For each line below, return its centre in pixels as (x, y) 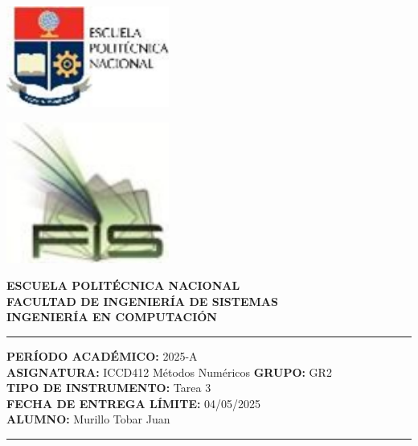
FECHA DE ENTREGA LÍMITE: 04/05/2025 (134, 403)
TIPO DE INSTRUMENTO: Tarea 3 (109, 388)
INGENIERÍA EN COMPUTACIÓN (112, 317)
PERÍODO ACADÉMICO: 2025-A (102, 355)
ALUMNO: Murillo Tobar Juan (88, 419)
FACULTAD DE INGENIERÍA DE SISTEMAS (142, 301)
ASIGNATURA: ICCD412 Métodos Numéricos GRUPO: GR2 (169, 372)
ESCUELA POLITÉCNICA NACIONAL (123, 285)
